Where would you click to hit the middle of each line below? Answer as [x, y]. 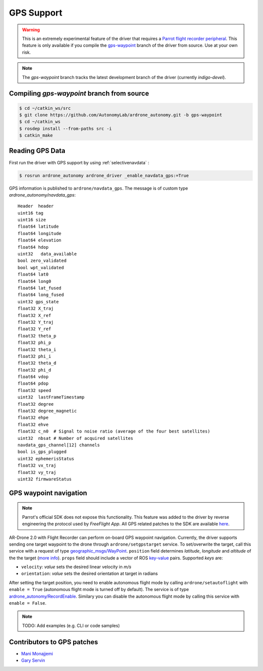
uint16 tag [31, 213]
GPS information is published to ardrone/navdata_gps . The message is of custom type [99, 188]
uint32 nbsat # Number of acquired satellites [75, 438]
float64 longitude [40, 233]
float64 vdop [33, 377]
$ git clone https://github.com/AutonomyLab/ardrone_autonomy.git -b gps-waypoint [121, 115]
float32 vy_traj [37, 472]
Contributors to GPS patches [54, 642]
